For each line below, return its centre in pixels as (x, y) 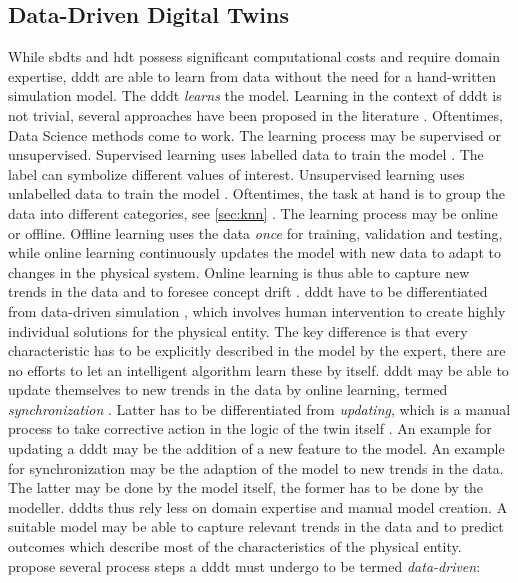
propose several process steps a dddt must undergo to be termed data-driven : (244, 565)
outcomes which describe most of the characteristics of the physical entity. (235, 546)
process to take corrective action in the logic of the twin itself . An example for (250, 428)
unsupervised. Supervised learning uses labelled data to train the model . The (246, 154)
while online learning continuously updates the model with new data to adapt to (254, 252)
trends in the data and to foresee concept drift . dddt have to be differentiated (248, 291)
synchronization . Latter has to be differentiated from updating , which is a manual (259, 408)
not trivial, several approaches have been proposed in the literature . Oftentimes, (255, 114)
